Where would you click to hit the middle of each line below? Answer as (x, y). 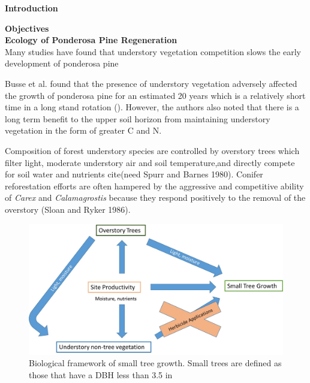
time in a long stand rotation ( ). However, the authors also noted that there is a (152, 107)
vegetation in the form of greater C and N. (83, 130)
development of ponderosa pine (62, 63)
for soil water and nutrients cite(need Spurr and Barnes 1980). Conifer (134, 174)
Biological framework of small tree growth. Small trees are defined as (155, 363)
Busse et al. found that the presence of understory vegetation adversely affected (151, 83)
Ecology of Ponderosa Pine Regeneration (91, 40)
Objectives (27, 28)
